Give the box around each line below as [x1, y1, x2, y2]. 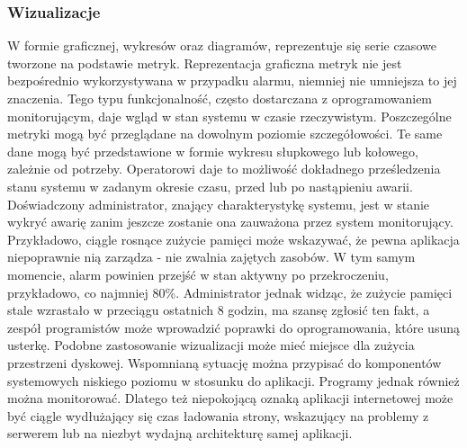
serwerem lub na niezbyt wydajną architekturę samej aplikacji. [7, 424, 353, 443]
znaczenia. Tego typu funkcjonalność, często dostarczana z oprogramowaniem [7, 89, 433, 107]
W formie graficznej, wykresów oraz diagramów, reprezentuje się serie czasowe [7, 36, 436, 55]
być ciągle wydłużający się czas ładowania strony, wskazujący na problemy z [7, 406, 429, 425]
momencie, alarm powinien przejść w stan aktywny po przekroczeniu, [7, 264, 389, 283]
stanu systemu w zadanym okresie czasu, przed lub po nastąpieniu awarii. [7, 176, 413, 195]
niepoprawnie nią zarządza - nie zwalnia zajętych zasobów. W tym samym [7, 247, 416, 266]
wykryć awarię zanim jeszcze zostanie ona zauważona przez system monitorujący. [7, 212, 454, 231]
